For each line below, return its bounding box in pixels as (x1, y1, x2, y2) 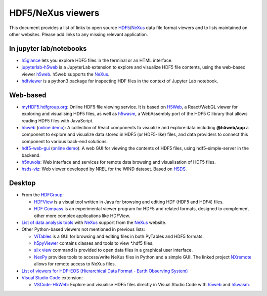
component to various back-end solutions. (21, 138, 108, 144)
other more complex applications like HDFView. (34, 213, 131, 219)
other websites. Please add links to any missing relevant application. (9, 31, 148, 37)
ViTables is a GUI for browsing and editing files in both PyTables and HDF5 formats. (34, 233, 204, 239)
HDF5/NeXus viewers (9, 7, 100, 18)
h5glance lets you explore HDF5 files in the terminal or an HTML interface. (21, 57, 173, 63)
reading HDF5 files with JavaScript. (21, 117, 94, 123)
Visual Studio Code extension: (21, 275, 83, 281)
